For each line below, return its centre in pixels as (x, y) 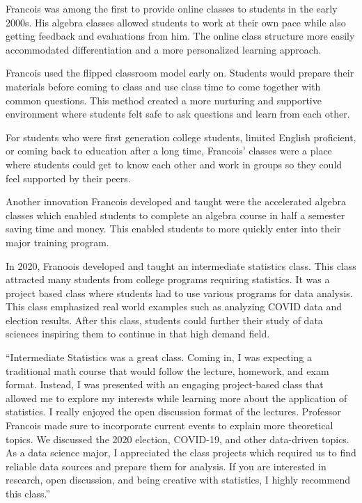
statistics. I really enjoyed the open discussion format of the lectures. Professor (173, 412)
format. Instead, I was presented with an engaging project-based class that (165, 384)
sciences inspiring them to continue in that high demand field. (138, 334)
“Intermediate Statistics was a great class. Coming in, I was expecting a (159, 357)
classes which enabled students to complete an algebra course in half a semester (175, 215)
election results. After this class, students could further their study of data (164, 320)
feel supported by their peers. (68, 178)
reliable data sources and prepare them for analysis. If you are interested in (166, 466)
